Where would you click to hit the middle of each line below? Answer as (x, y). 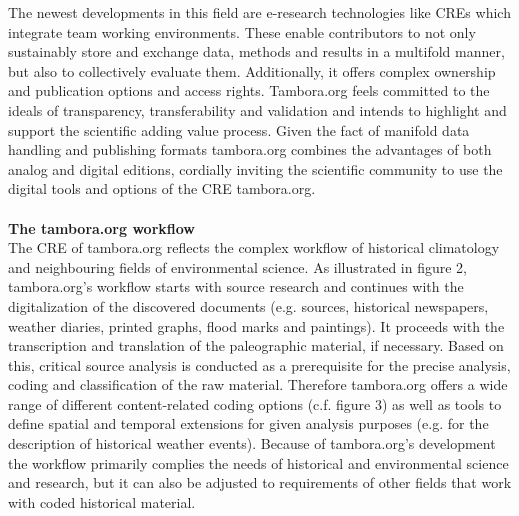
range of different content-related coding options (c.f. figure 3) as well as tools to (255, 403)
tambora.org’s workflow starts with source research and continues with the (236, 286)
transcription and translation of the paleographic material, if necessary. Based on (256, 345)
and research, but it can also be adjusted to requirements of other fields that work (260, 482)
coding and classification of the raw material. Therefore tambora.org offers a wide (258, 384)
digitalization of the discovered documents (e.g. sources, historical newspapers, (248, 305)
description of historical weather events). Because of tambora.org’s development (252, 443)
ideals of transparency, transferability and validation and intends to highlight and (257, 109)
